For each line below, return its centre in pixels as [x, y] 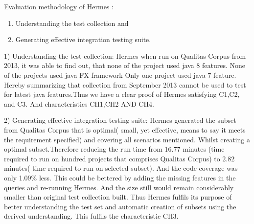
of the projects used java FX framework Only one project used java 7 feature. [120, 75]
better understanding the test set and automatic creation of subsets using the [120, 206]
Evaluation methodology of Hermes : [59, 6]
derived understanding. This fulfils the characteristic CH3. [91, 216]
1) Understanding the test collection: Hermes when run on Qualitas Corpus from [125, 56]
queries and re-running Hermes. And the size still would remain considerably [119, 187]
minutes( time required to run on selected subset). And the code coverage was [121, 168]
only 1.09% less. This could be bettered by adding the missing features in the [120, 177]
